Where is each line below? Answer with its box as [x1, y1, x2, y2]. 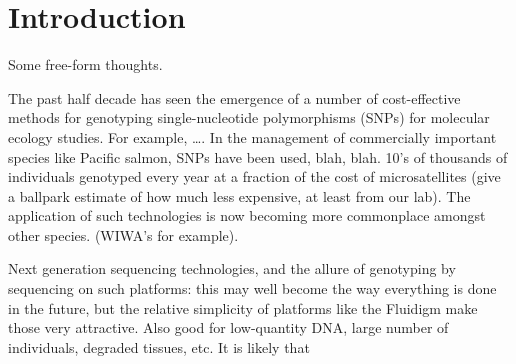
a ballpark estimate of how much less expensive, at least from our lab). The [8, 185, 471, 206]
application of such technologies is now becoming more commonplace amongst [8, 205, 486, 226]
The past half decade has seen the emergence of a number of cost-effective [8, 87, 461, 108]
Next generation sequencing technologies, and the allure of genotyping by [8, 258, 456, 279]
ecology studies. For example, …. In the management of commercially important [8, 126, 497, 147]
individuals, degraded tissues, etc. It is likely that [8, 336, 310, 357]
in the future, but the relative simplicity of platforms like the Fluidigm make [8, 297, 478, 318]
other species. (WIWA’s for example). [8, 224, 239, 245]
